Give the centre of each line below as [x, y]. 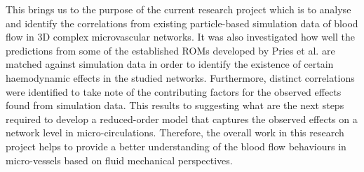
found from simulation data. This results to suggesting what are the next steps [175, 105]
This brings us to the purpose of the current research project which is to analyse [178, 9]
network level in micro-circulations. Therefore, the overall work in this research [175, 132]
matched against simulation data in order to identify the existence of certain [170, 64]
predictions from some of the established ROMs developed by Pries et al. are [170, 50]
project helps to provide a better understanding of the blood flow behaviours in [176, 146]
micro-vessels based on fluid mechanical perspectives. [119, 160]
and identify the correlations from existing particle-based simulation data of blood [182, 23]
